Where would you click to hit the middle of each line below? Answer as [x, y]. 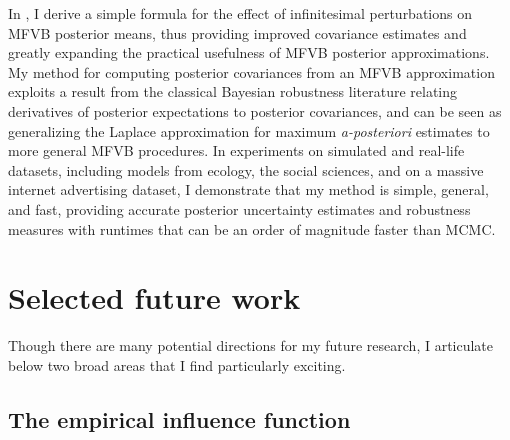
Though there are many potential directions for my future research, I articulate [251, 345]
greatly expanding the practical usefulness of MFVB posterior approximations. [249, 52]
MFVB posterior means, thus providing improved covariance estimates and [237, 32]
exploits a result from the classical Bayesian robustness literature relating [233, 91]
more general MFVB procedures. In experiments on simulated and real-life [236, 150]
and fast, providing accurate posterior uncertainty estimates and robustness [239, 208]
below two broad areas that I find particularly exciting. [177, 364]
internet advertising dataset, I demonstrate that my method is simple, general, [248, 189]
